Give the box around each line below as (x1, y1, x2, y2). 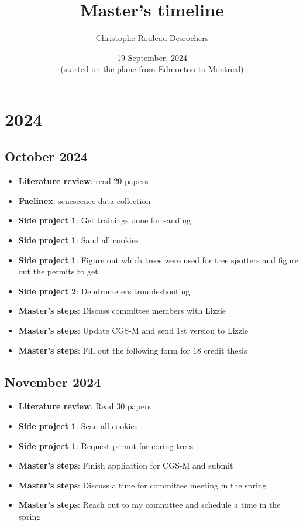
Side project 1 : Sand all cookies (18, 234, 139, 246)
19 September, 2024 (117, 51, 187, 63)
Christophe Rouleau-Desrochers (95, 32, 209, 44)
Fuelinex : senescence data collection (18, 194, 151, 206)
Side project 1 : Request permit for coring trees (18, 439, 194, 452)
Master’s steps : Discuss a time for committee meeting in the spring (18, 479, 267, 491)
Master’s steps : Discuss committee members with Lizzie (18, 304, 226, 317)
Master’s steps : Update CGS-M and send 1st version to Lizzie (18, 324, 249, 337)
